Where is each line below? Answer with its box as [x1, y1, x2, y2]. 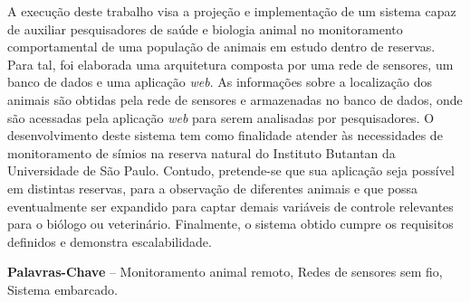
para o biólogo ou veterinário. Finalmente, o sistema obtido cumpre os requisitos [7, 214, 454, 233]
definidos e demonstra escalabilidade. [7, 231, 212, 250]
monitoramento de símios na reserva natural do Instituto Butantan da [7, 143, 396, 162]
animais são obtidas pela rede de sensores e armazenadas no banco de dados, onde [7, 90, 463, 109]
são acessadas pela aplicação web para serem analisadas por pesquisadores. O [7, 108, 435, 127]
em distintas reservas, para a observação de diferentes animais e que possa [7, 178, 418, 197]
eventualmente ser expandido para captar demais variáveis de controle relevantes [7, 196, 454, 215]
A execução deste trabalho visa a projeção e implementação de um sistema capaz [7, 2, 456, 20]
